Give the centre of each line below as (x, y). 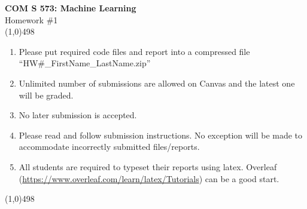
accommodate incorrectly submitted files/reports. (109, 147)
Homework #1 (31, 19)
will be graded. (46, 95)
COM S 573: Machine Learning (71, 8)
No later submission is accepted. (78, 115)
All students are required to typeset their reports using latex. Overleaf (148, 166)
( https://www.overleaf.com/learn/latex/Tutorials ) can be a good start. (149, 178)
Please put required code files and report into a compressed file (134, 51)
